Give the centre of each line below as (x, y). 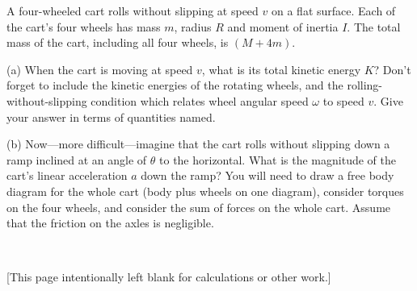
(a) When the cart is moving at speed (100, 69)
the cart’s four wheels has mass (84, 26)
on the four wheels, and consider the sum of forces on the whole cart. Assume (199, 207)
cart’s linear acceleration (67, 175)
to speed (343, 100)
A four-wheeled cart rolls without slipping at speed (133, 10)
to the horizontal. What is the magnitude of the (278, 159)
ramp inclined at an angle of (77, 159)
